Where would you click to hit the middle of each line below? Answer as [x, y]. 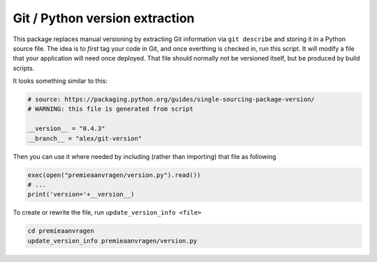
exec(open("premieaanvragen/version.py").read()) [114, 175]
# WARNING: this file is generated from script [110, 109]
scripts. [24, 68]
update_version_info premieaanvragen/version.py [112, 241]
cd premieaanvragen [61, 231]
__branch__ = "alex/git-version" [85, 138]
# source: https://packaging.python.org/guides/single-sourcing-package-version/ [171, 100]
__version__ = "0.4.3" [66, 129]
